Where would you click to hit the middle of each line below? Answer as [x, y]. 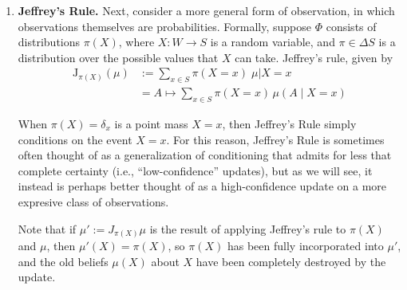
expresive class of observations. [93, 202]
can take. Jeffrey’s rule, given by [314, 57]
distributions [49, 42]
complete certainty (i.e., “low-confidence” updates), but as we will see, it [195, 170]
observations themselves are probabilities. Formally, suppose [165, 26]
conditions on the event [75, 139]
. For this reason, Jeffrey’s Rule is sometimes [275, 139]
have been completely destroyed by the [291, 261]
